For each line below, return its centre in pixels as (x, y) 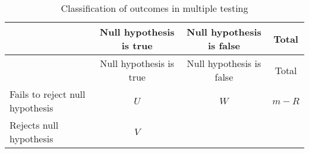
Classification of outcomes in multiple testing (154, 8)
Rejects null (34, 125)
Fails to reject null (48, 94)
